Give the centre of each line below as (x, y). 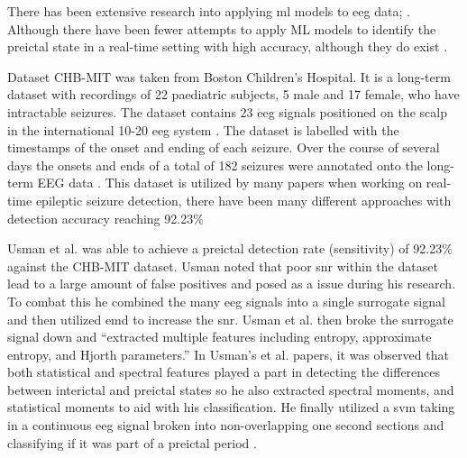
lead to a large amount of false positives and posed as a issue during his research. (232, 284)
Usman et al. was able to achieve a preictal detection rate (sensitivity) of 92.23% (230, 248)
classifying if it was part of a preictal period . (132, 442)
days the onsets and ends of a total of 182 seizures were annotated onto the (215, 165)
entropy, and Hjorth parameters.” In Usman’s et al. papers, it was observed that (228, 354)
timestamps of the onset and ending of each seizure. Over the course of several (224, 147)
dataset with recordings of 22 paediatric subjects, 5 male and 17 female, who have (233, 94)
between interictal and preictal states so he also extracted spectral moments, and (231, 389)
